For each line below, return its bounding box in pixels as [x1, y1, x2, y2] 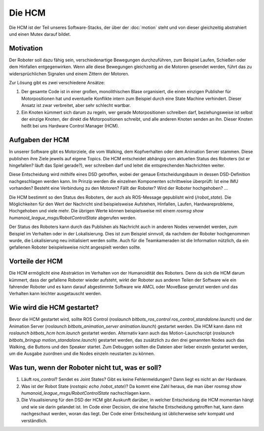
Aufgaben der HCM [9, 136, 69, 144]
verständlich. [21, 417, 47, 424]
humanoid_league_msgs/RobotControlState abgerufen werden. [9, 215, 137, 221]
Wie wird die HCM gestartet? [9, 304, 99, 312]
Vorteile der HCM [9, 257, 63, 266]
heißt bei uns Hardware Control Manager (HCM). [21, 123, 119, 129]
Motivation [9, 44, 43, 52]
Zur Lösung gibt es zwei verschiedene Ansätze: [9, 80, 105, 86]
